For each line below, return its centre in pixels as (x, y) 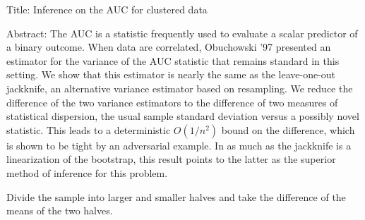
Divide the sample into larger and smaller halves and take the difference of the (176, 196)
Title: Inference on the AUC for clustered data (107, 9)
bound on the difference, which (288, 129)
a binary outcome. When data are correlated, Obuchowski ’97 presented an (169, 47)
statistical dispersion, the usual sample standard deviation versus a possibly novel (183, 116)
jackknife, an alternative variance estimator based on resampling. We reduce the (180, 88)
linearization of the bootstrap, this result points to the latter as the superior (171, 159)
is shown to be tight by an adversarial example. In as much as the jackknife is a (179, 145)
